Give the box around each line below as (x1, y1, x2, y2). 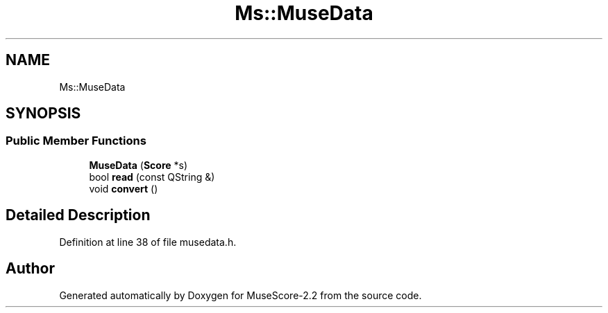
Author (6, 260, 55, 278)
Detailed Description (6, 206, 151, 224)
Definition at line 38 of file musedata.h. (59, 235, 237, 248)
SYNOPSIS (6, 105, 81, 123)
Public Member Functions (6, 134, 146, 148)
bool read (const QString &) (89, 170, 215, 183)
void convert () (89, 182, 158, 195)
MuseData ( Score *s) (89, 159, 188, 171)
